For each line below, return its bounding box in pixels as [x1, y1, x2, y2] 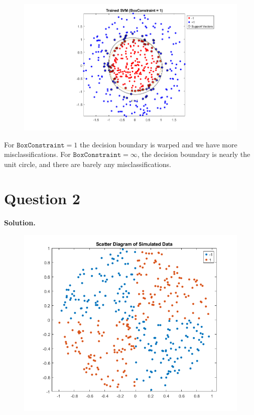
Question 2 [4, 188, 80, 209]
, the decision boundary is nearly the [137, 149, 250, 159]
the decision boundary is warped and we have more [80, 139, 237, 149]
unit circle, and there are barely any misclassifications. [4, 158, 171, 169]
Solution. [4, 217, 36, 228]
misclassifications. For [4, 149, 71, 159]
